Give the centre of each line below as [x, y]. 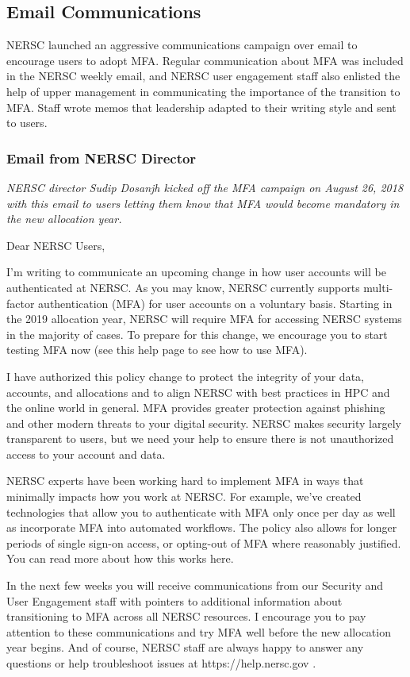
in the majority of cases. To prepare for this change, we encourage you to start [197, 334]
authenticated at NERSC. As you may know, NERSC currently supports [183, 287]
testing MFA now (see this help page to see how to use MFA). [157, 350]
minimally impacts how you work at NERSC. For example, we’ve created [184, 496]
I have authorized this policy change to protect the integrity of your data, [185, 376]
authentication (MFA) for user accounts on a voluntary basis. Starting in [215, 303]
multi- [378, 287]
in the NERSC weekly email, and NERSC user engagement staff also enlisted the [203, 76]
